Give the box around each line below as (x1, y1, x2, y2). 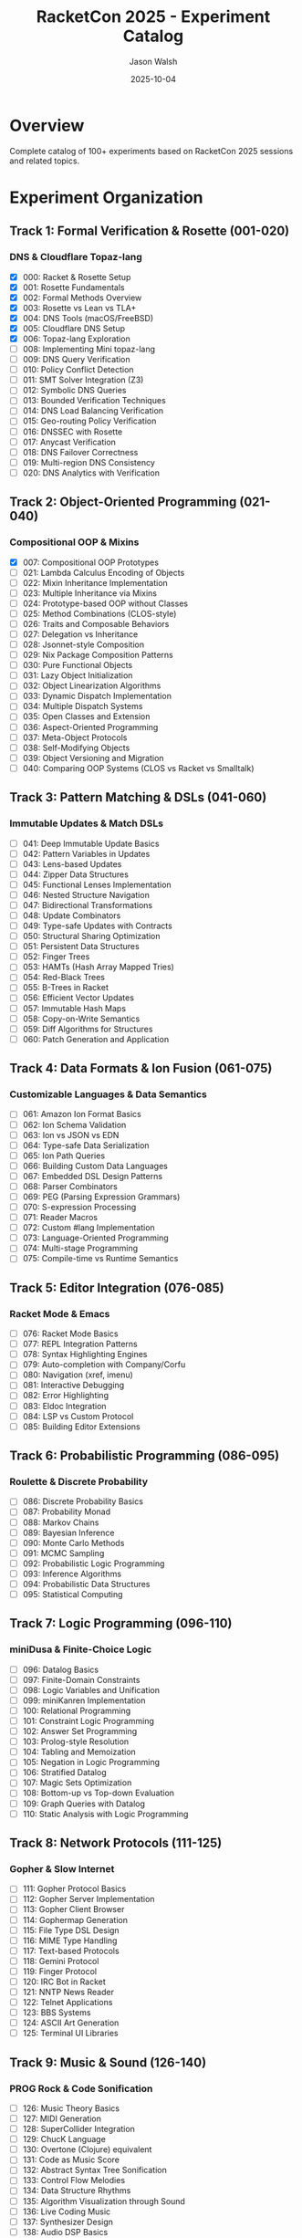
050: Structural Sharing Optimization (22, 931, 161, 942)
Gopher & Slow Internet (9, 1862, 115, 1875)
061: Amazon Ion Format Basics (22, 1109, 141, 1120)
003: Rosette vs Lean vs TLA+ (22, 302, 137, 313)
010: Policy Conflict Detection (22, 364, 134, 375)
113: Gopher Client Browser (22, 1904, 125, 1915)
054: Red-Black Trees (22, 972, 105, 983)
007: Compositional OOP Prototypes (22, 557, 160, 568)
